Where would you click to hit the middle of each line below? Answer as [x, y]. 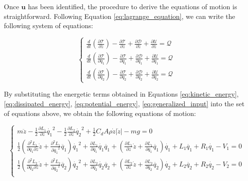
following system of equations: [49, 25]
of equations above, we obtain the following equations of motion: [100, 113]
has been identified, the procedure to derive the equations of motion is [133, 6]
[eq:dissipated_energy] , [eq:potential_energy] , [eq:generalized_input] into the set [124, 103]
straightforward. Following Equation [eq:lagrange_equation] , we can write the [120, 16]
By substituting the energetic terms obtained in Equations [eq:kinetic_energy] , [121, 94]
